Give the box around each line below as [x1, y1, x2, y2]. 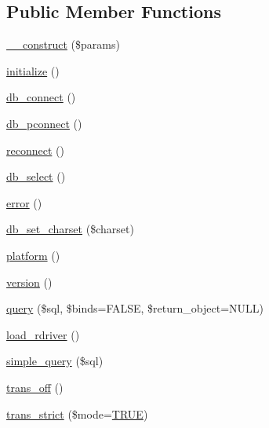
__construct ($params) [6, 36, 120, 53]
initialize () [6, 62, 60, 79]
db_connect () [6, 89, 76, 105]
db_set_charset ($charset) [6, 221, 134, 237]
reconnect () [6, 141, 64, 158]
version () [6, 273, 53, 290]
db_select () [6, 168, 66, 185]
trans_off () [6, 379, 64, 395]
